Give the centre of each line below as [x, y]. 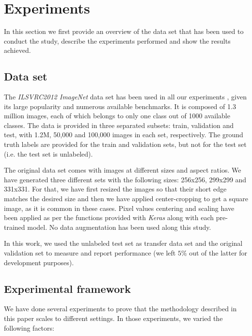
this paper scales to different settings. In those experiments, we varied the [113, 318]
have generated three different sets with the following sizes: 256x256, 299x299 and [125, 179]
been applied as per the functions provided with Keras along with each [109, 217]
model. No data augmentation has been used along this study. [119, 227]
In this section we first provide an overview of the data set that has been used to [124, 31]
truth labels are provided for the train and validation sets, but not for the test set [125, 144]
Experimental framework [68, 288]
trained [15, 227]
